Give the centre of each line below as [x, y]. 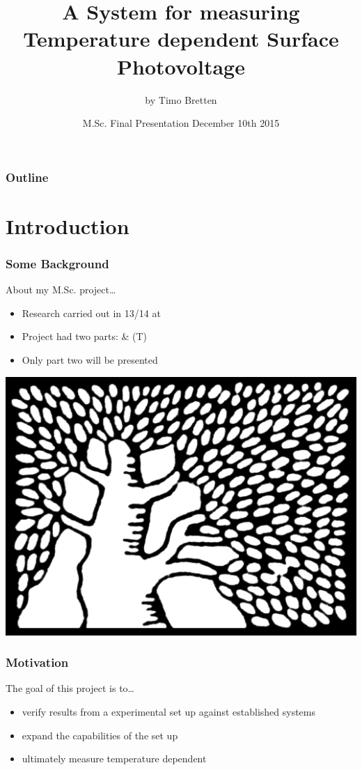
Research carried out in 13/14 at [91, 313]
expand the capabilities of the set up [100, 735]
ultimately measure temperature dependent [114, 759]
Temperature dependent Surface [181, 39]
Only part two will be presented [90, 359]
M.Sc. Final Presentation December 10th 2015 [181, 123]
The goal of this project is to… [70, 688]
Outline [27, 177]
